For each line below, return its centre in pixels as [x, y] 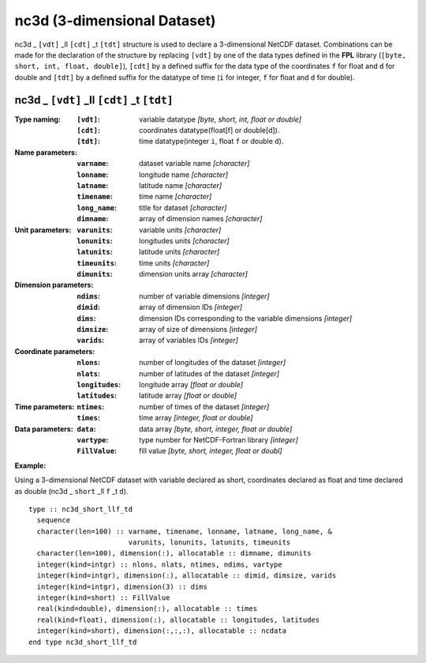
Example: [30, 465]
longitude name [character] [184, 175]
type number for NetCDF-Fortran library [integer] [219, 439]
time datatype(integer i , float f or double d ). [211, 141]
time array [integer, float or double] [196, 418]
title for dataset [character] [183, 207]
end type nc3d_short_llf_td [83, 642]
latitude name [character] [181, 185]
